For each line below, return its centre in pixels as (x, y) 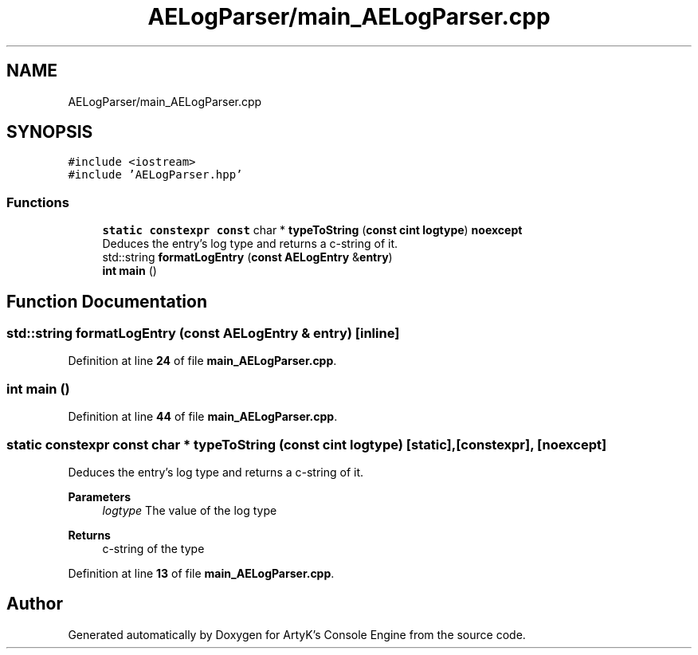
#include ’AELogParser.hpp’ (155, 175)
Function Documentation (107, 301)
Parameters (100, 496)
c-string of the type (153, 548)
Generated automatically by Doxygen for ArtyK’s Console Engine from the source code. (297, 634)
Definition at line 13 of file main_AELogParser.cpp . (201, 573)
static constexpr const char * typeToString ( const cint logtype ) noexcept (312, 230)
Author (35, 604)
